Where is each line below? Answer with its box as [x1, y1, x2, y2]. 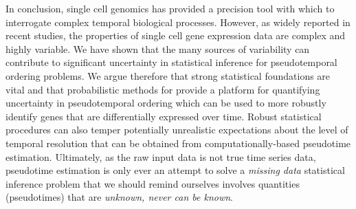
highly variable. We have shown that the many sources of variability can [5, 41, 310, 56]
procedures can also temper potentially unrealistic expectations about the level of [5, 122, 348, 137]
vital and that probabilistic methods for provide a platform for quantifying [5, 82, 320, 96]
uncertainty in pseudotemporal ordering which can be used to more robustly [5, 96, 326, 110]
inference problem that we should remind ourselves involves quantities [5, 176, 300, 190]
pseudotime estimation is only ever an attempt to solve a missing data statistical [5, 163, 345, 177]
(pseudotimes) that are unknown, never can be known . [5, 190, 233, 204]
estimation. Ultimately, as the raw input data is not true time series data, [5, 149, 316, 164]
